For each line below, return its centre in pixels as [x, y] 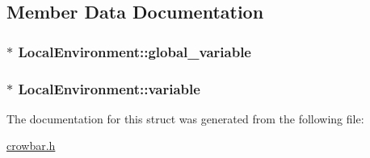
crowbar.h [31, 146]
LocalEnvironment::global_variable [135, 51]
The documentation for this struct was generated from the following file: [185, 118]
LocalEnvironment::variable [109, 88]
